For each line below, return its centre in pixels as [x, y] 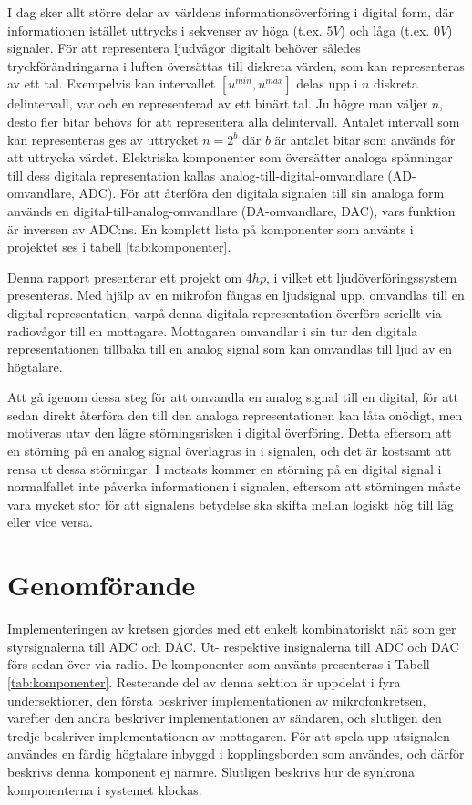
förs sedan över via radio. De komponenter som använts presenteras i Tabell [219, 664]
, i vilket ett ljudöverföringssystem [361, 277]
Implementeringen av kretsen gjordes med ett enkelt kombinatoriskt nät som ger [232, 629]
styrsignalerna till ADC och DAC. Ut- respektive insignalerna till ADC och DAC [233, 646]
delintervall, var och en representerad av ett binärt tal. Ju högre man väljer [218, 103]
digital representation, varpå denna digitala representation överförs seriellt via [225, 312]
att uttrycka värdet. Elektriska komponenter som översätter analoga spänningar [230, 157]
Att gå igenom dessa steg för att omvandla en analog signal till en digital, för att [233, 397]
